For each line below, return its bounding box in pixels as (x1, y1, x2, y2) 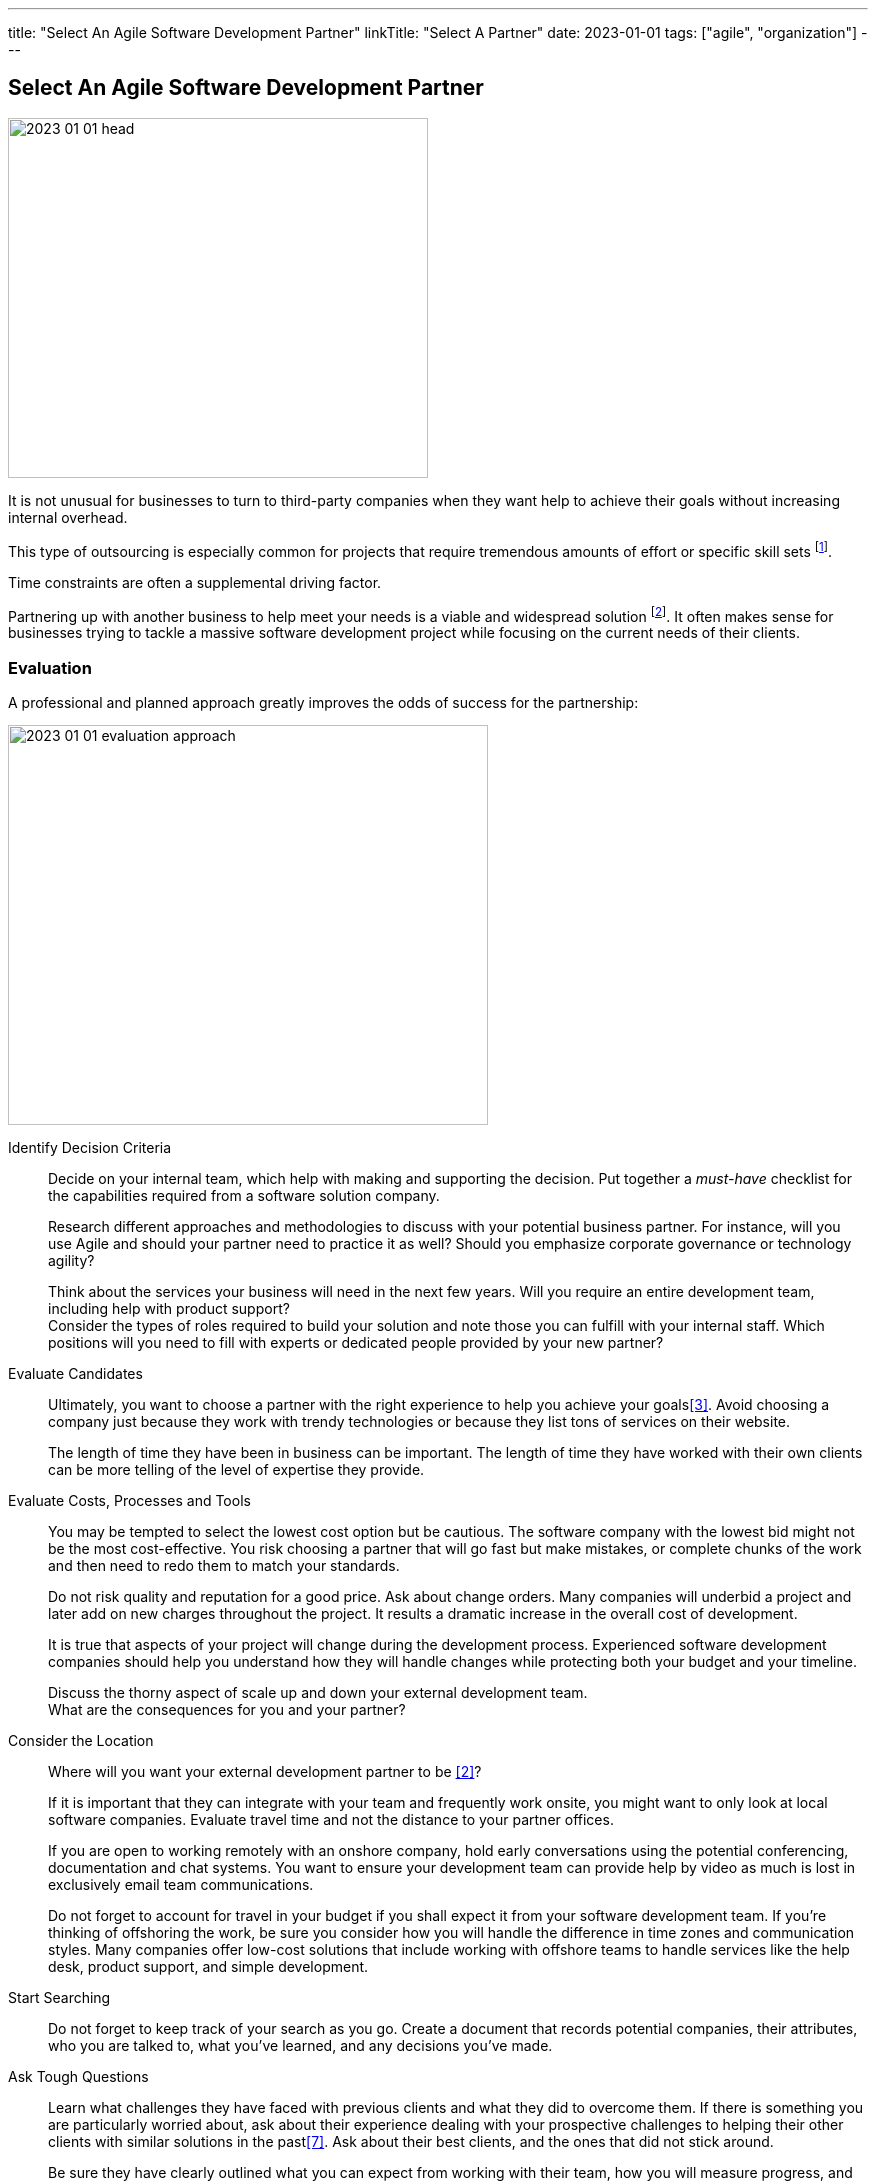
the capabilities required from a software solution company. (48, 1186, 440, 1204)
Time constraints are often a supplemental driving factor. (8, 573, 382, 591)
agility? (48, 1251, 95, 1269)
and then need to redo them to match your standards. (48, 1556, 400, 1574)
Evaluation (8, 657, 92, 678)
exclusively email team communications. (48, 1875, 314, 1893)
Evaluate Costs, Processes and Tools (8, 1491, 251, 1509)
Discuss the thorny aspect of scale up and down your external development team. (48, 1683, 588, 1701)
